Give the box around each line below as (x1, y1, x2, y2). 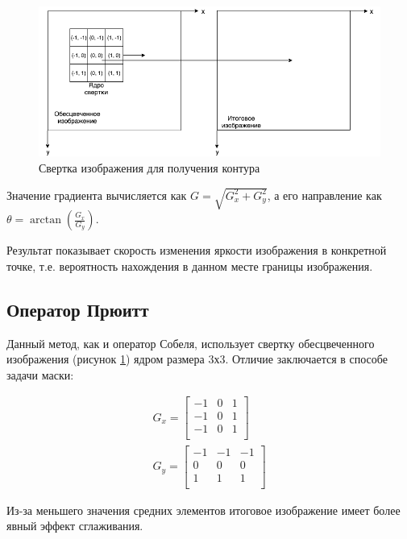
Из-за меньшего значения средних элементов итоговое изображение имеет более (6, 501, 401, 518)
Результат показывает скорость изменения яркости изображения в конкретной (6, 242, 387, 259)
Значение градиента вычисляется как (6, 186, 187, 203)
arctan (30, 214, 62, 226)
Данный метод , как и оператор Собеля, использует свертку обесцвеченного (6, 334, 375, 351)
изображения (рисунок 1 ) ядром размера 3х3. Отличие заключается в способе (6, 350, 388, 367)
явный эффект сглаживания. (6, 517, 143, 534)
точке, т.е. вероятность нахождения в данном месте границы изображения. (6, 257, 373, 274)
